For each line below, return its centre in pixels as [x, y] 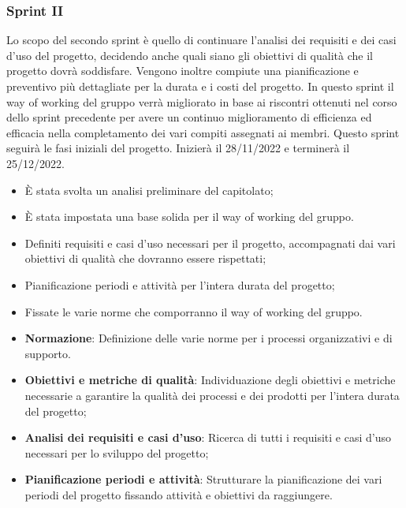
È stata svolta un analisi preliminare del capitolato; [149, 190]
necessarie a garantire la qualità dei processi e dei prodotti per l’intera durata [212, 395]
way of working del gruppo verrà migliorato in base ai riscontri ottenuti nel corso [202, 101]
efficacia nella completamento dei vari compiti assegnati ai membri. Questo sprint [203, 132]
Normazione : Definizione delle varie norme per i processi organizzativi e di [209, 338]
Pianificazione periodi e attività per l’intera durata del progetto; [180, 284]
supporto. [48, 353]
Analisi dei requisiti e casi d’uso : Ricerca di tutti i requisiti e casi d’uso [208, 437]
